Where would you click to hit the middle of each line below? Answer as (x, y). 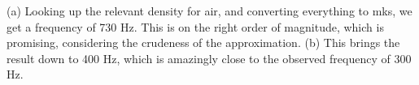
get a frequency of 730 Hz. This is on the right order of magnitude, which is (195, 26)
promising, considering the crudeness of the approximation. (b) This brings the (203, 42)
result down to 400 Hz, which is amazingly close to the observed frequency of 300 (209, 58)
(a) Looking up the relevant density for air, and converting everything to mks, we (209, 11)
